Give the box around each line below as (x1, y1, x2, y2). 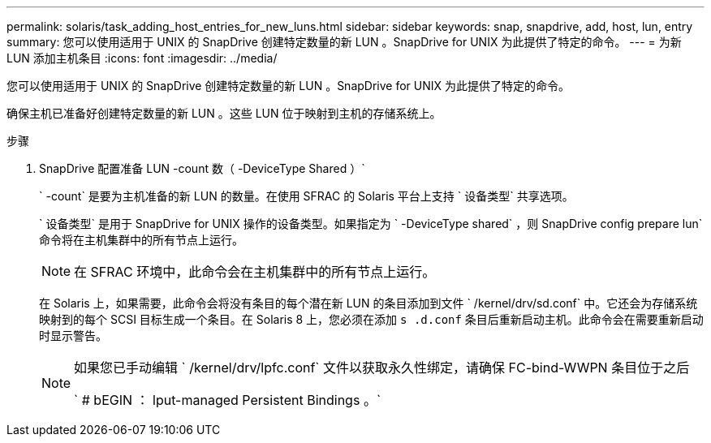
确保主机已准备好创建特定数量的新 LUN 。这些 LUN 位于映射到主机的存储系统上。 (6, 106, 442, 120)
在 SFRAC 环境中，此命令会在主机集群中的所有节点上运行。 (74, 264, 436, 280)
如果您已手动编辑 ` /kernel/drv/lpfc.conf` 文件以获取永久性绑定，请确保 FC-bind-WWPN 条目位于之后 (74, 359, 690, 376)
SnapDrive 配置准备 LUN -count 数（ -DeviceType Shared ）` (39, 161, 365, 175)
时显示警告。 (39, 329, 107, 342)
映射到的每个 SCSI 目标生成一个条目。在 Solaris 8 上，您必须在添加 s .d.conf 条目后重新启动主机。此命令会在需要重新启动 (39, 312, 704, 326)
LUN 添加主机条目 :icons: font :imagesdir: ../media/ (6, 51, 278, 65)
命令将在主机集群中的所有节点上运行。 (39, 233, 243, 247)
